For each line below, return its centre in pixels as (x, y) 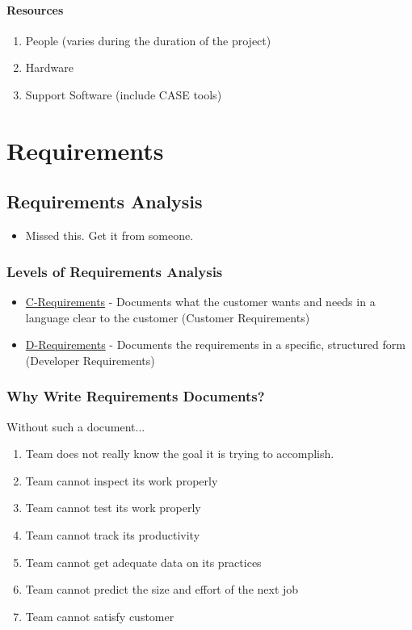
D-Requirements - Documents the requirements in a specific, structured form (215, 344)
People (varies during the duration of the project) (148, 40)
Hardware (49, 67)
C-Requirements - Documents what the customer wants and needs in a (200, 301)
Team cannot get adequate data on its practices (143, 562)
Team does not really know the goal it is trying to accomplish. (180, 454)
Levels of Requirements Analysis (115, 271)
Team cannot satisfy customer (100, 616)
